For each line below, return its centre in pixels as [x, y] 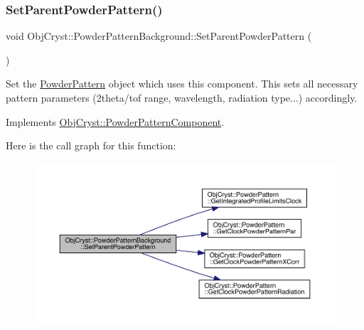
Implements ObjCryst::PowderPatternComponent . [115, 121]
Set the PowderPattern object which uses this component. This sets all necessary [182, 84]
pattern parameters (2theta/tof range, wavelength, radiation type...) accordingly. [182, 97]
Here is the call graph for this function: [91, 145]
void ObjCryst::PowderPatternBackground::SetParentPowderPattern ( [159, 36]
